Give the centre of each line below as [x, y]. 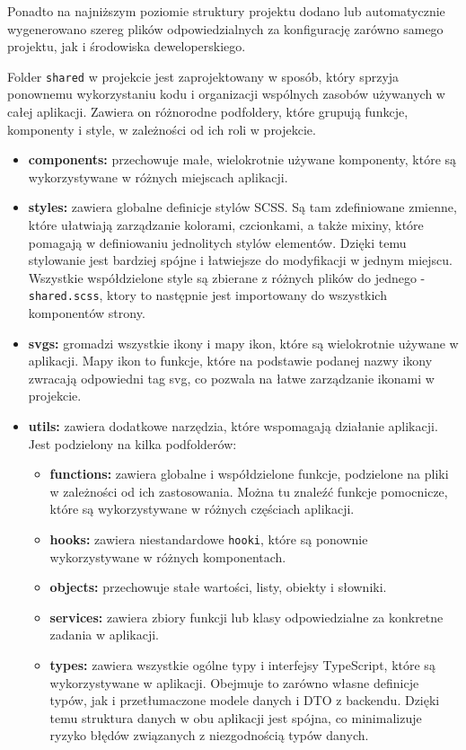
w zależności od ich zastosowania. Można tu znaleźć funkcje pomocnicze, [249, 491]
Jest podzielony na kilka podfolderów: [132, 443]
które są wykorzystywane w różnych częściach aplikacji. [202, 509]
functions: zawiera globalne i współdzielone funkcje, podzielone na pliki [249, 474]
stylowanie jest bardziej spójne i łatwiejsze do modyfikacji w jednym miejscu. [240, 260]
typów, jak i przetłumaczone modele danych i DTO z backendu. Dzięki [245, 700]
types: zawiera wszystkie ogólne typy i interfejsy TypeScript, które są [242, 665]
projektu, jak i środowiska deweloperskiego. [127, 46]
